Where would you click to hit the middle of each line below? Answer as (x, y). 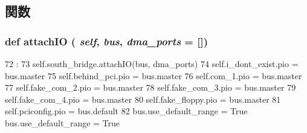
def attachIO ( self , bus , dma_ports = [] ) (107, 41)
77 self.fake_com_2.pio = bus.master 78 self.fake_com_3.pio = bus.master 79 (150, 87)
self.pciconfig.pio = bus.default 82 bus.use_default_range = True (126, 111)
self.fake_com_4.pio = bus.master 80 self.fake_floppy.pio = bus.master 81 (143, 99)
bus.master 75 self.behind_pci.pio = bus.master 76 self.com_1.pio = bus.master (153, 75)
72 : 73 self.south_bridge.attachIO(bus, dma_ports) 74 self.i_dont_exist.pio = (152, 63)
